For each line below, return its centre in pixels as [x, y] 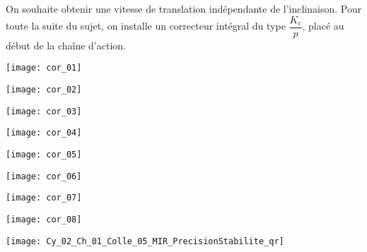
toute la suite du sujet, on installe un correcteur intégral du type [146, 26]
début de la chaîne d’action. [66, 45]
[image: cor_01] [44, 68]
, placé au [323, 26]
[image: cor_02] [44, 89]
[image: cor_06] [44, 176]
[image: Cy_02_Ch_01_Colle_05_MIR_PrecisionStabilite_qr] [145, 241]
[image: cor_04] [44, 133]
